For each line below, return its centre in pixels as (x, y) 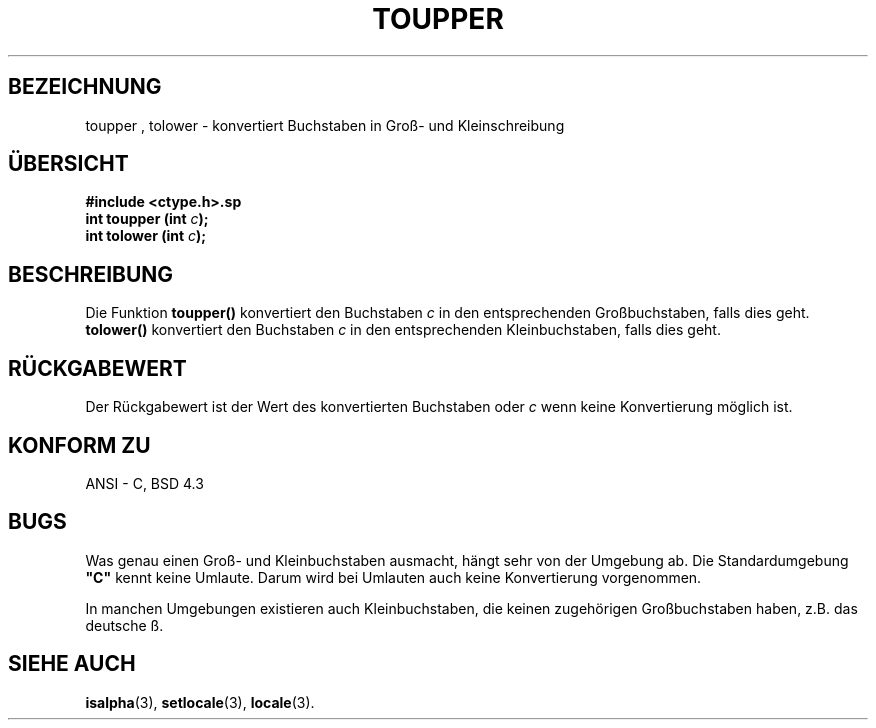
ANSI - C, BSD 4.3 (144, 483)
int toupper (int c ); (147, 219)
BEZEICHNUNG (85, 87)
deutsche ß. (124, 625)
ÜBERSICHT (68, 164)
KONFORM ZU (79, 445)
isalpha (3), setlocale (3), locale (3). (200, 702)
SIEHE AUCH (72, 664)
